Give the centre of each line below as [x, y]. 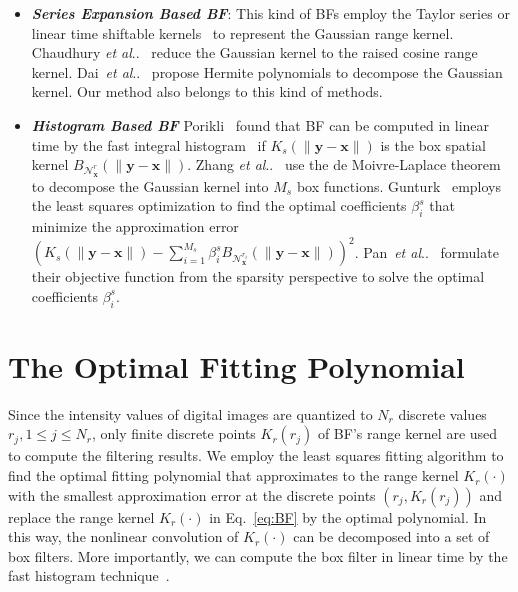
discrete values [442, 413]
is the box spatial [433, 144]
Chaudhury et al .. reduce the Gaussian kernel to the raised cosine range [254, 52]
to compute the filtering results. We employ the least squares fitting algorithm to [256, 455]
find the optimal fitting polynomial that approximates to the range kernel [233, 475]
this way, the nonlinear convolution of [123, 536]
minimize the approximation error [135, 226]
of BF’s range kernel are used [407, 433]
